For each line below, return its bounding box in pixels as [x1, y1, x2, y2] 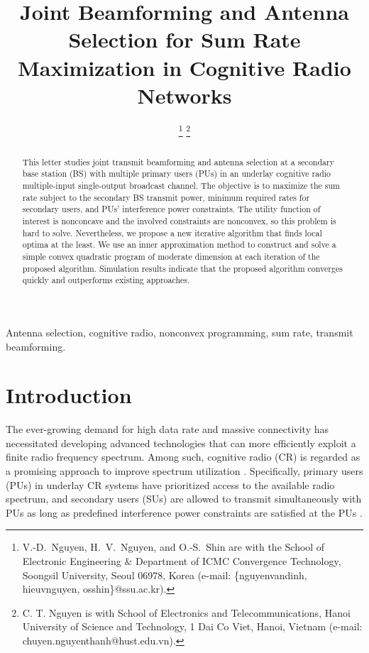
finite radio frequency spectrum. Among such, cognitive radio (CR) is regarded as [6, 449, 360, 464]
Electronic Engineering [22, 554, 121, 569]
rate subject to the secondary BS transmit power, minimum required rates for [22, 191, 310, 203]
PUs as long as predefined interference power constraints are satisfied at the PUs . [6, 505, 363, 520]
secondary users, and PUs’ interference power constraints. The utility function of [22, 203, 321, 215]
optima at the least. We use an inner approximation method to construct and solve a [22, 238, 336, 251]
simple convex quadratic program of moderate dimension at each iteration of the [22, 250, 320, 262]
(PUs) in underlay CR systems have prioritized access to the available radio [6, 477, 335, 492]
